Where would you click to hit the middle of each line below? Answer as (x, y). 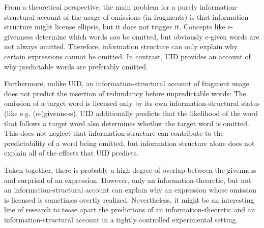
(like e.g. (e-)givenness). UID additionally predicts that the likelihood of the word (131, 113)
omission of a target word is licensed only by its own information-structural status (132, 103)
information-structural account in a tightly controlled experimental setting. (121, 219)
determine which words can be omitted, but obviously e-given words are (147, 36)
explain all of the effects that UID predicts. (71, 153)
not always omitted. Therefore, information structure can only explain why (121, 46)
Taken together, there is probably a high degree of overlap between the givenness (130, 169)
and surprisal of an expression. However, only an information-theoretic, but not (128, 180)
